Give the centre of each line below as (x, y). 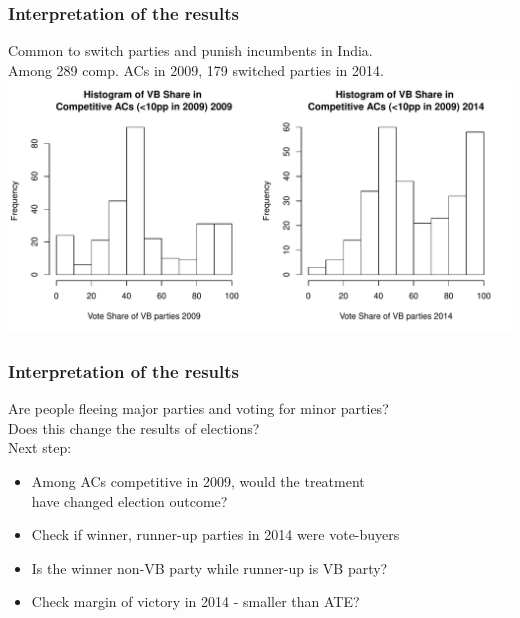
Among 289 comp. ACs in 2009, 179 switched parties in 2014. (196, 69)
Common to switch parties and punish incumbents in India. (190, 50)
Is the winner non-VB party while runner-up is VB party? (209, 567)
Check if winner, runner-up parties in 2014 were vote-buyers (215, 534)
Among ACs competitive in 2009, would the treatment (198, 481)
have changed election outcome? (129, 500)
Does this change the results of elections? (134, 427)
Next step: (40, 447)
